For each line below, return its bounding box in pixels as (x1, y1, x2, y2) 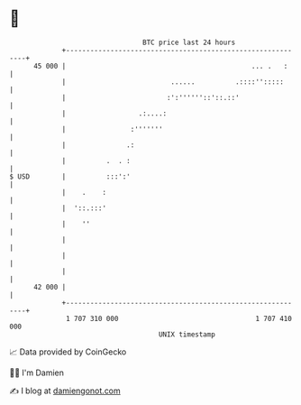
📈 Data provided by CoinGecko (9, 346, 127, 357)
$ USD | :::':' (9, 171, 131, 181)
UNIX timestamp (158, 329, 216, 339)
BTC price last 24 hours (142, 38, 236, 47)
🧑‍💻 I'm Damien (9, 367, 65, 378)
